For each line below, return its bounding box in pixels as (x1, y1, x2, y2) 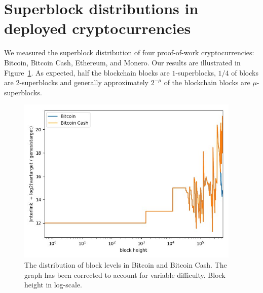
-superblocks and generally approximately (19, 77, 149, 88)
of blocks (231, 67, 258, 78)
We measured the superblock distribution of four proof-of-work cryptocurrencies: (4, 47, 254, 58)
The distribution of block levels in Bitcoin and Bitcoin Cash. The (24, 259, 227, 270)
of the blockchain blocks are (164, 77, 250, 88)
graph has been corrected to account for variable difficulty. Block (24, 269, 226, 280)
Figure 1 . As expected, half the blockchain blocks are (4, 67, 170, 78)
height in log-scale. (24, 279, 83, 290)
